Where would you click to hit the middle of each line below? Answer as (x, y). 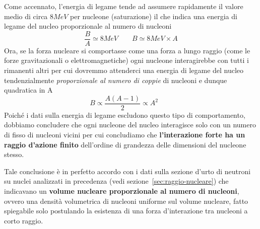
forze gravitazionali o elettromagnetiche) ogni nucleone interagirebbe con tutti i (126, 60)
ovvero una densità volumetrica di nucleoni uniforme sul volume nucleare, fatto (126, 201)
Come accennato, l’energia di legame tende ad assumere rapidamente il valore (124, 6)
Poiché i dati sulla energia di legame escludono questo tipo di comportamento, (125, 114)
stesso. (14, 154)
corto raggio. (24, 220)
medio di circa (26, 16)
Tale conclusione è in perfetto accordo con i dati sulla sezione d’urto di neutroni (127, 171)
